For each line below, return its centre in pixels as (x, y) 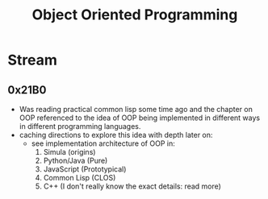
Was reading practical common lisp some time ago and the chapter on (136, 109)
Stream (33, 60)
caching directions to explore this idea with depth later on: (116, 135)
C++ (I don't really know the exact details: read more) (132, 186)
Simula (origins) (69, 152)
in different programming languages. (80, 126)
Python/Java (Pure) (75, 160)
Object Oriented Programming (135, 15)
